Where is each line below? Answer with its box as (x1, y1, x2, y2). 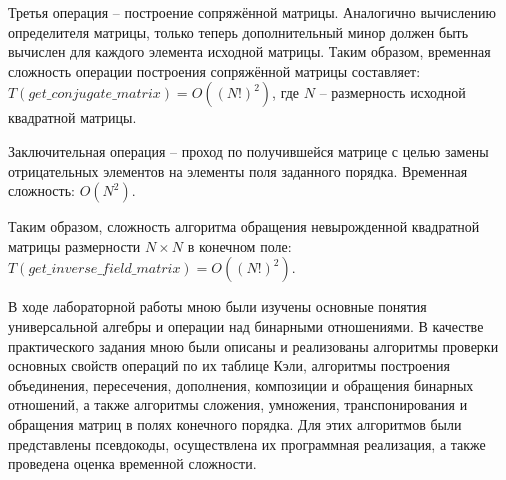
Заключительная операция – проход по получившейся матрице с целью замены (8, 140, 489, 161)
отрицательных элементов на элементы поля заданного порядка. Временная (8, 160, 468, 181)
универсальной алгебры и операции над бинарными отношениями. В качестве (8, 315, 484, 336)
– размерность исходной (319, 82, 466, 103)
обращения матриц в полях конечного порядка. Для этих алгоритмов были (8, 413, 462, 434)
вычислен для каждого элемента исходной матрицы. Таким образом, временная (8, 41, 491, 62)
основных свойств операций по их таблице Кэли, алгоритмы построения (8, 355, 450, 376)
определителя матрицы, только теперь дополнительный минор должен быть (8, 21, 469, 42)
